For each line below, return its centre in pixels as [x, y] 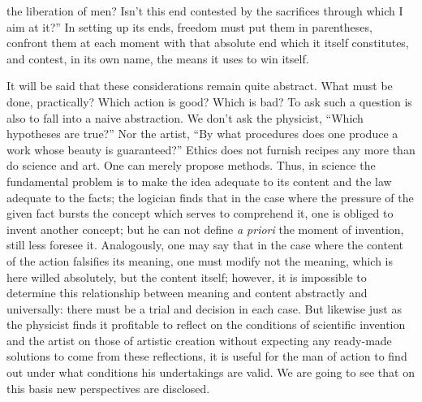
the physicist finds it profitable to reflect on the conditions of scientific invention [206, 324]
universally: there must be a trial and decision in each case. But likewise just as [204, 308]
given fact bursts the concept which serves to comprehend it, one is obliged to [200, 213]
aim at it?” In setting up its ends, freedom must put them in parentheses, [189, 26]
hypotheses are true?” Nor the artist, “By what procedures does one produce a [202, 134]
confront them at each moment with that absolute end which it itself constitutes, [208, 43]
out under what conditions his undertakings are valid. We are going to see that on [211, 372]
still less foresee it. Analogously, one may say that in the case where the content [205, 245]
